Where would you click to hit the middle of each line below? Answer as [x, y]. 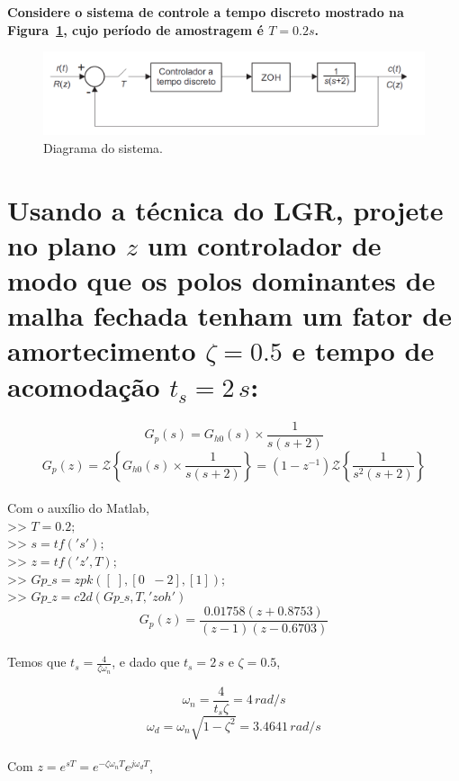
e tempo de [363, 350]
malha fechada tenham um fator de [229, 315]
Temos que [37, 662]
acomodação [84, 386]
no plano [62, 244]
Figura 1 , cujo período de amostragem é [135, 29]
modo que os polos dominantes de [221, 280]
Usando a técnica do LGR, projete [225, 209]
